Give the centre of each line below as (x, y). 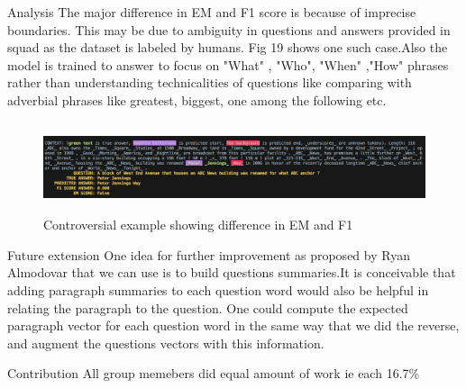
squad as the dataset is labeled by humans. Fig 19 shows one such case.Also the (228, 47)
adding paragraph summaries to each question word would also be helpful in (218, 289)
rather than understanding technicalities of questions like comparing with (210, 82)
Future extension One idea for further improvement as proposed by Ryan (209, 254)
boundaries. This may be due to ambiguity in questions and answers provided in (229, 29)
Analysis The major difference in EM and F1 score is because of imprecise (212, 12)
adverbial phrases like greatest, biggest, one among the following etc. (197, 99)
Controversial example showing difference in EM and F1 (198, 225)
